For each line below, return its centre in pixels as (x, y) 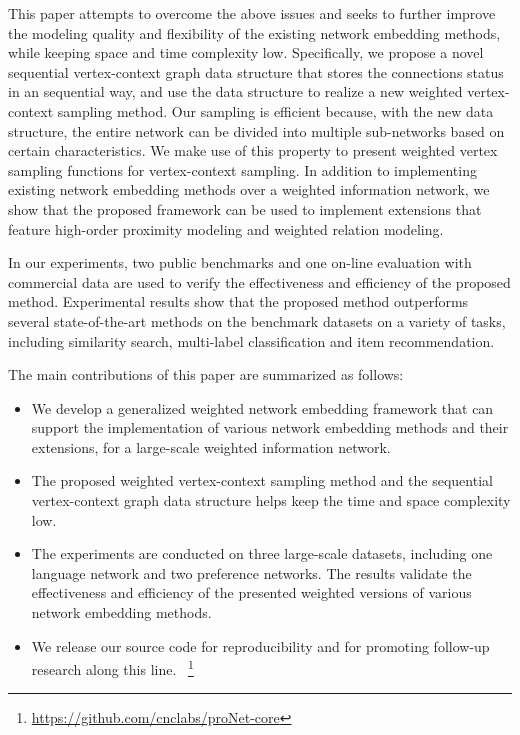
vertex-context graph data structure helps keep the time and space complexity (271, 500)
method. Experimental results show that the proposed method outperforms (238, 301)
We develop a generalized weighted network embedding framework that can (262, 407)
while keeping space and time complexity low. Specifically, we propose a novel (246, 52)
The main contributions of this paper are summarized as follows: (206, 374)
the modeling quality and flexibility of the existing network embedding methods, (254, 32)
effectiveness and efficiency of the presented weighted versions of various (251, 592)
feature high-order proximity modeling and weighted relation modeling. (226, 228)
